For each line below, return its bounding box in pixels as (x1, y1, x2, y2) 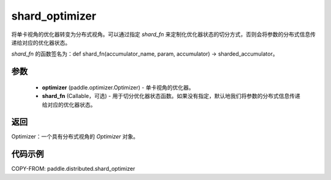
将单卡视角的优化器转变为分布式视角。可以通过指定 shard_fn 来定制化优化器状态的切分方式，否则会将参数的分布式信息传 (11, 31, 316, 38)
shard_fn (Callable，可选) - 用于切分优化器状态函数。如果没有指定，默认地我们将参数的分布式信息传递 (42, 92, 300, 100)
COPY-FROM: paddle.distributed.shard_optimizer (11, 165, 135, 173)
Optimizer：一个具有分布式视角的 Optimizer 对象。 (11, 133, 139, 140)
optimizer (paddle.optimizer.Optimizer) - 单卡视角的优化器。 (42, 83, 194, 91)
